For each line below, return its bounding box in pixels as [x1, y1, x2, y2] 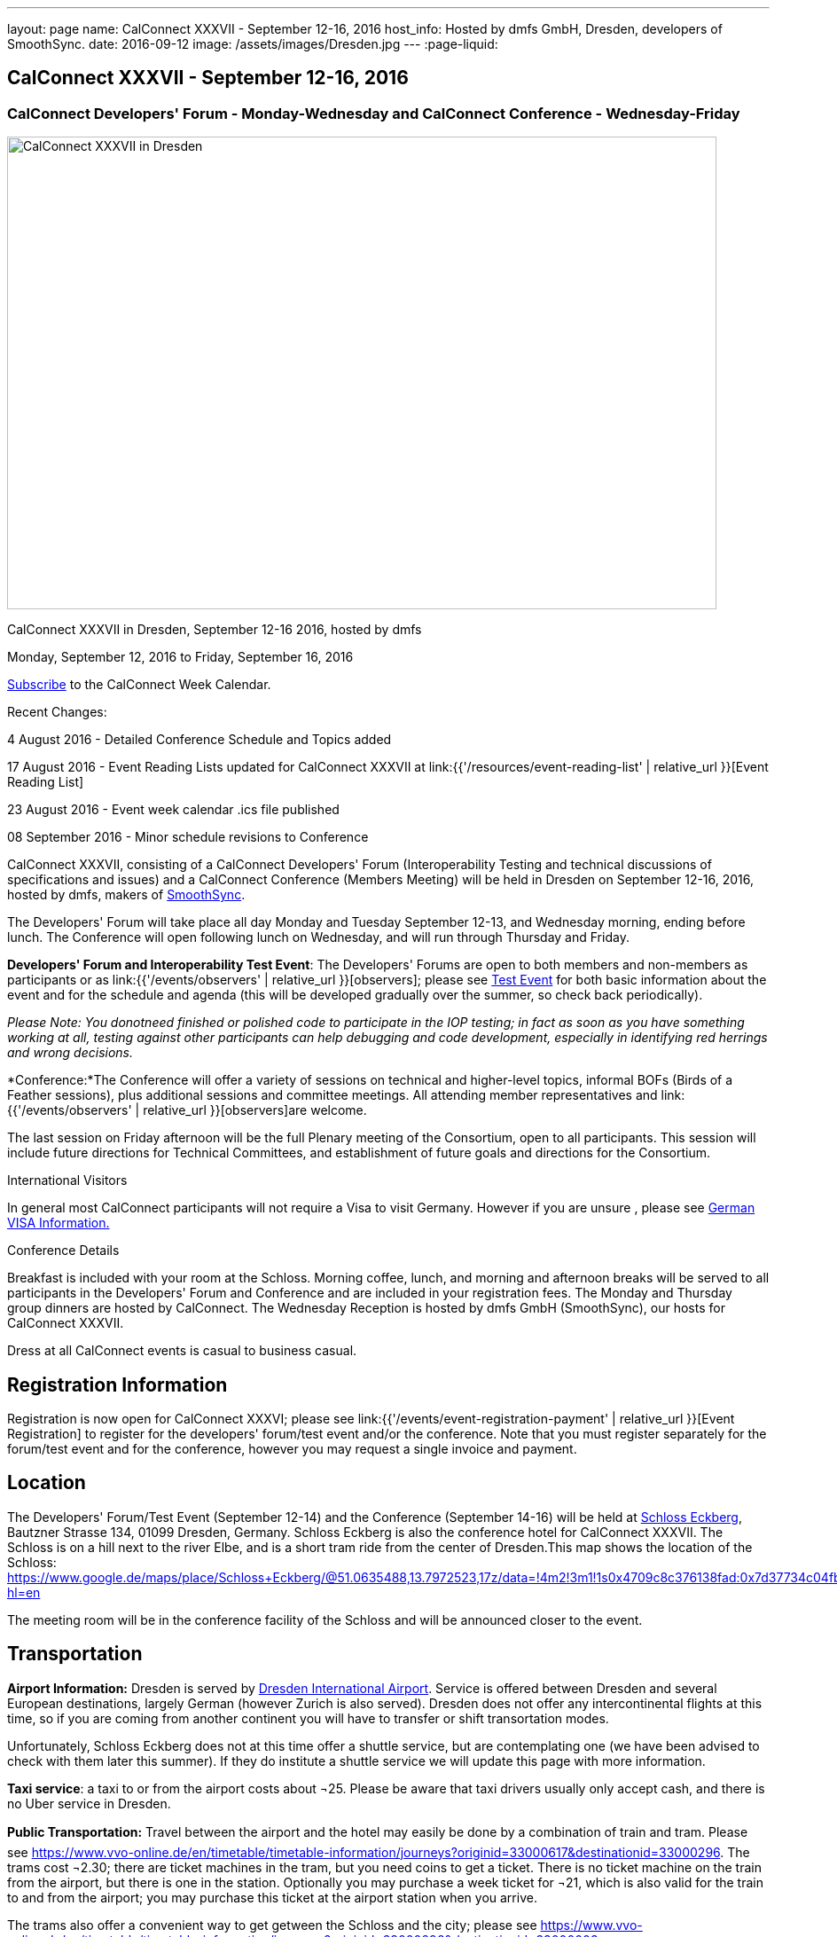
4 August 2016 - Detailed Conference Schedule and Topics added [7, 732, 392, 748]
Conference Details [7, 1243, 120, 1259]
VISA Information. [7, 1215, 110, 1231]
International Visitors [7, 1172, 128, 1188]
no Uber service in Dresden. [7, 1795, 171, 1811]
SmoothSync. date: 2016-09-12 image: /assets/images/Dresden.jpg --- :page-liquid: [7, 36, 498, 51]
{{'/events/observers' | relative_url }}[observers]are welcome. [7, 1102, 367, 1118]
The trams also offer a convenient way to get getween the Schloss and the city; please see [7, 1917, 537, 1933]
